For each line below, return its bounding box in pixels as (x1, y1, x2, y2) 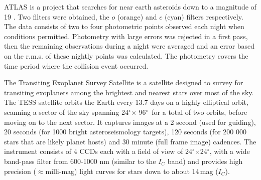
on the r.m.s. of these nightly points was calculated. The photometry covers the (4, 50, 248, 61)
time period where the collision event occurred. (4, 60, 149, 71)
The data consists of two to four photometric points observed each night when (4, 21, 244, 32)
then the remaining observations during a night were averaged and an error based (4, 41, 255, 51)
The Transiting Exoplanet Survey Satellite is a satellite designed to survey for (4, 77, 243, 88)
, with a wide (209, 146, 250, 156)
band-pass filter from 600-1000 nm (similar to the (4, 155, 156, 166)
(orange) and (117, 11, 157, 22)
